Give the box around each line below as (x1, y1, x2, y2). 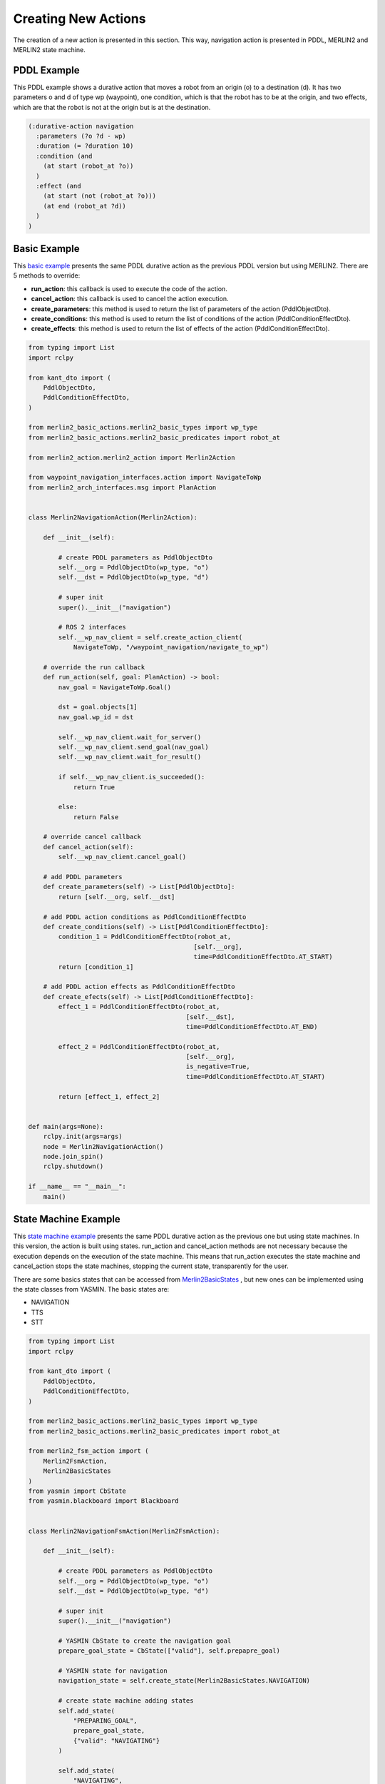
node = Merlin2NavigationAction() (43, 1142, 164, 1150)
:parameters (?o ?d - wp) (36, 132, 126, 140)
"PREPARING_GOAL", (73, 1717, 138, 1725)
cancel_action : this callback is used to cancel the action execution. (31, 295, 229, 303)
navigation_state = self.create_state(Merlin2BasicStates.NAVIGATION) (58, 1677, 310, 1685)
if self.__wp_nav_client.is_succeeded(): (58, 773, 205, 781)
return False (73, 813, 119, 821)
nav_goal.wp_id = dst (58, 713, 134, 721)
